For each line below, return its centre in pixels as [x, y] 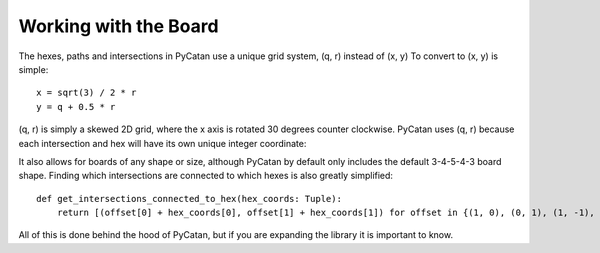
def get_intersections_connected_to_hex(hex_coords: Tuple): [189, 198]
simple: [33, 69]
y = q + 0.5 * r [76, 106]
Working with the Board [118, 26]
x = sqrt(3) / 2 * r [86, 93]
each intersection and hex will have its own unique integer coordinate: [162, 143]
